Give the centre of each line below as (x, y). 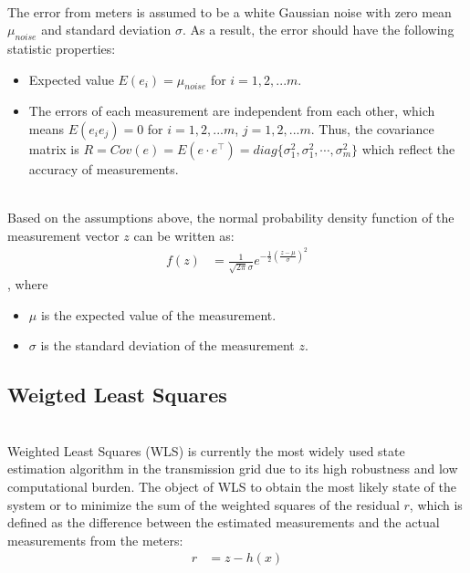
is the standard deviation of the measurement (167, 345)
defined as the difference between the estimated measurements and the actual (224, 522)
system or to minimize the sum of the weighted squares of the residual (204, 504)
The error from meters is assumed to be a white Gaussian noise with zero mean (230, 11)
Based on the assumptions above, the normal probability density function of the (231, 218)
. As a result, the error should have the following (318, 30)
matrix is (54, 148)
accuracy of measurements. (104, 168)
